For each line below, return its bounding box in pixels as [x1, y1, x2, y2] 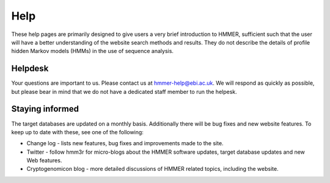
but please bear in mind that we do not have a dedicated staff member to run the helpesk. [11, 88, 238, 95]
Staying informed [11, 104, 79, 114]
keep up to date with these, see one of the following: [11, 128, 144, 135]
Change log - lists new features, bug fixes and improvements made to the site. [26, 140, 224, 147]
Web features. [26, 157, 62, 164]
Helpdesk [11, 63, 49, 74]
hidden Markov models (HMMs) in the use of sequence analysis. [11, 48, 174, 55]
